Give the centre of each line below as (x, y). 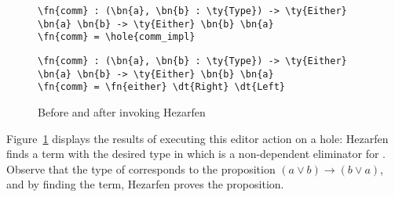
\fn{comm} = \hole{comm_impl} (117, 37)
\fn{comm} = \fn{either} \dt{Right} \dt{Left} (161, 87)
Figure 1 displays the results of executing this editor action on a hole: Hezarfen (197, 138)
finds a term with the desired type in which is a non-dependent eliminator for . (196, 154)
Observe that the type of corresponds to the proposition (141, 168)
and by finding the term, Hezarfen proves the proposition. (145, 184)
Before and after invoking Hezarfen (122, 111)
